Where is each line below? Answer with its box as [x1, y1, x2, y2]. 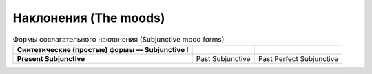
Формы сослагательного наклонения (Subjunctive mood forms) [12, 34, 225, 44]
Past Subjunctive [196, 53, 251, 63]
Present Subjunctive [17, 53, 85, 63]
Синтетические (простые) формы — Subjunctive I [17, 45, 189, 54]
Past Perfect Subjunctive [258, 53, 339, 63]
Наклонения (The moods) [12, 10, 165, 25]
